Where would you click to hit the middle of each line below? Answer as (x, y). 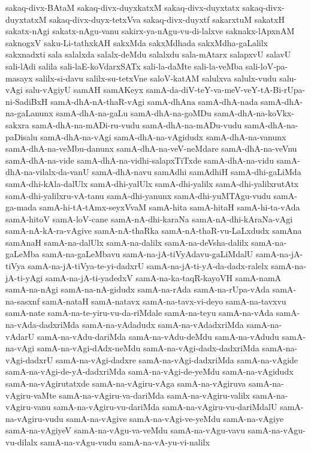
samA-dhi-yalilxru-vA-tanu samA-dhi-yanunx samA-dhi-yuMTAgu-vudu (138, 195)
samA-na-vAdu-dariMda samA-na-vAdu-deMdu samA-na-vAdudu (158, 336)
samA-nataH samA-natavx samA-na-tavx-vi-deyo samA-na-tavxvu (164, 301)
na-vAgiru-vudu (34, 418)
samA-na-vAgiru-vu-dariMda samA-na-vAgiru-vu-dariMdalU (165, 407)
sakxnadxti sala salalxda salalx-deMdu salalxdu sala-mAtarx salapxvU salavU (148, 54)
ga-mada (21, 207)
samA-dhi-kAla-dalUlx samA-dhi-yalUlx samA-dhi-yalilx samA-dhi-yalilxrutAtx (152, 183)
